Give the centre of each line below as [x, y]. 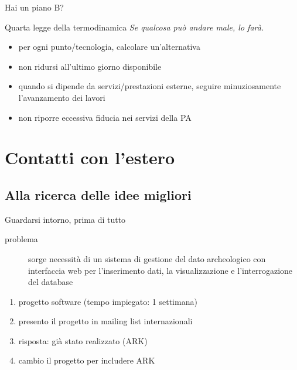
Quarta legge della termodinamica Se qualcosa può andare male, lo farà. [134, 27]
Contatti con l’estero [90, 157]
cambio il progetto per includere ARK [87, 360]
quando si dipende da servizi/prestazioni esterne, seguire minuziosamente [150, 86]
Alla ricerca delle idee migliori [98, 194]
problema [21, 239]
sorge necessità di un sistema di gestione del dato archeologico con [147, 258]
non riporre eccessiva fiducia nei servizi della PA [105, 117]
